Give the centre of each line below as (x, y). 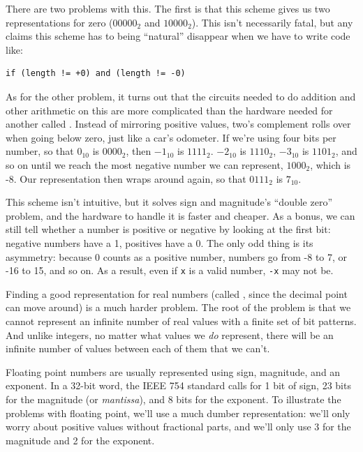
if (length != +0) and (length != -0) (96, 74)
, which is (331, 164)
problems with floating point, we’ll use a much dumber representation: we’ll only (178, 413)
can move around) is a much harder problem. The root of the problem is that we (178, 307)
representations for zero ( (59, 22)
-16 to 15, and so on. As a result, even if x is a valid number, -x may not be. (170, 270)
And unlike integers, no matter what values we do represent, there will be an (170, 334)
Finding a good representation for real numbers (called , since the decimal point (177, 293)
